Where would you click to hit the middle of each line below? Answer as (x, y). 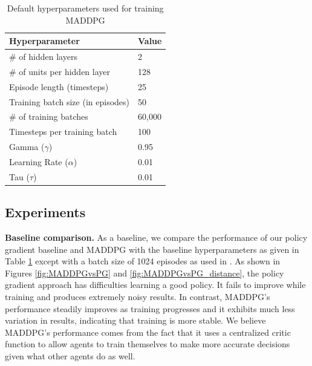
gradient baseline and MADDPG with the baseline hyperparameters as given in (152, 249)
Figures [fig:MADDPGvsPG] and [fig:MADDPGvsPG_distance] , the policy (145, 273)
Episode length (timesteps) (59, 86)
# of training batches (49, 116)
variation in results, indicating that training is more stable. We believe (135, 320)
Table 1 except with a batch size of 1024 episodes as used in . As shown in (143, 261)
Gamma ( (27, 147)
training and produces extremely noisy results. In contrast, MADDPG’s (138, 297)
